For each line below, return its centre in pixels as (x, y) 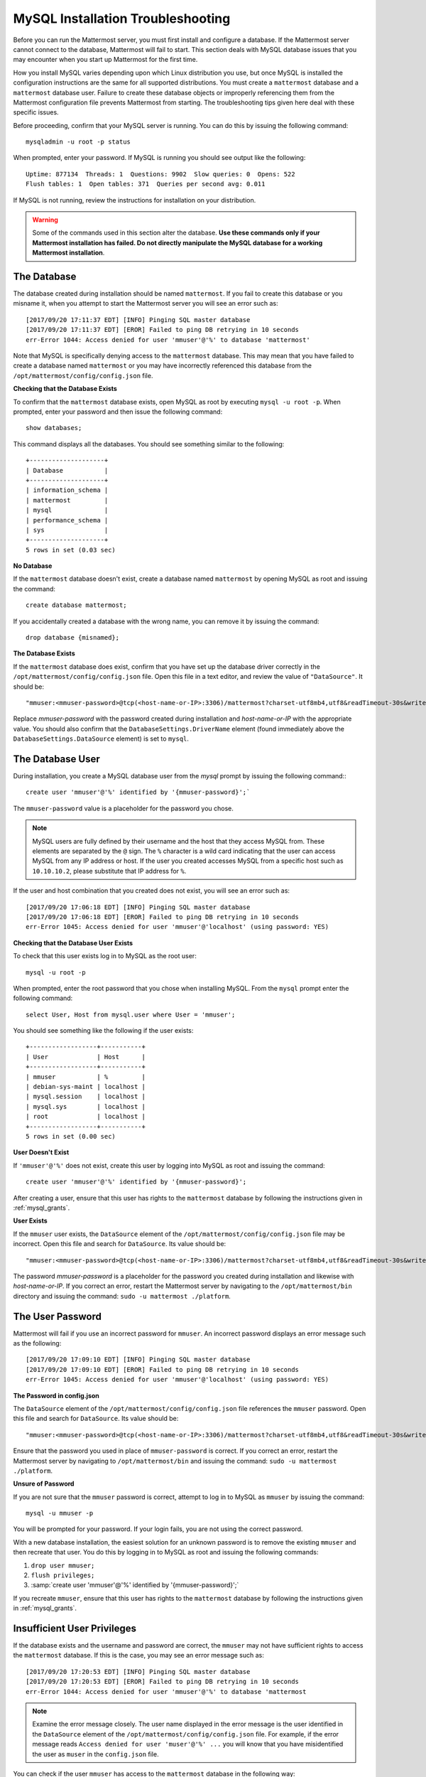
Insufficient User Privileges (75, 1628)
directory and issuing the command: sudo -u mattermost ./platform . (122, 1296)
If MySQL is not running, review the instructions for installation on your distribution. (135, 200)
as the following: (37, 1343)
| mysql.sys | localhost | (86, 1106)
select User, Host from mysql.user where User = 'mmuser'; (131, 1014)
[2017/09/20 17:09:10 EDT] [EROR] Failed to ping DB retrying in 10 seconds (163, 1369)
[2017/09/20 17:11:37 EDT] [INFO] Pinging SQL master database (138, 320)
